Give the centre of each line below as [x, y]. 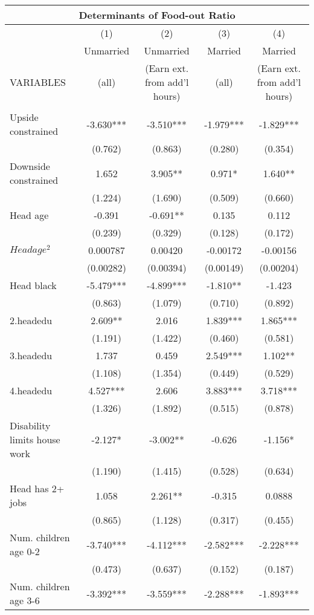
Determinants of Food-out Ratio [157, 15]
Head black [33, 285]
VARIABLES [38, 82]
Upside [24, 117]
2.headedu [31, 320]
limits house [35, 439]
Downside [30, 166]
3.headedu [31, 355]
